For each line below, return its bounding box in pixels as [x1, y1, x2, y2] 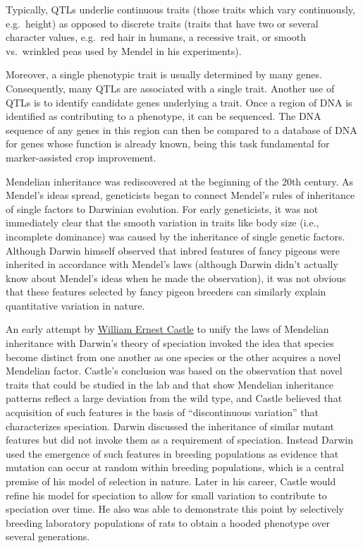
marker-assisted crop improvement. [6, 150, 156, 164]
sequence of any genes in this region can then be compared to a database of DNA [6, 122, 357, 137]
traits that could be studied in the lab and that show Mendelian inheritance [6, 377, 334, 391]
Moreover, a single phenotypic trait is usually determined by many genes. [6, 67, 322, 82]
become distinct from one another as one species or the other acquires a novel [6, 349, 341, 364]
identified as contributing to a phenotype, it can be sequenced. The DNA [6, 109, 321, 123]
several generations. [6, 529, 90, 544]
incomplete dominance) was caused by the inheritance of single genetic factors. [6, 229, 345, 243]
